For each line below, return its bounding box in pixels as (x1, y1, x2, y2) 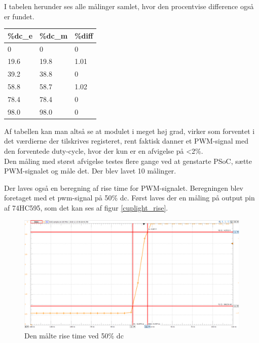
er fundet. (4, 11, 34, 21)
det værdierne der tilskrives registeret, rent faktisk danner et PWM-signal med (4, 135, 248, 146)
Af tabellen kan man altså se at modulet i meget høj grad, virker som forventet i (4, 125, 255, 136)
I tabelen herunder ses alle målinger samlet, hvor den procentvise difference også (4, 1, 254, 11)
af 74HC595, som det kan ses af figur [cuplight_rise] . (4, 202, 168, 213)
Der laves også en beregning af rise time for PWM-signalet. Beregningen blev (4, 182, 244, 193)
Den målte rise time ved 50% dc (24, 330, 124, 340)
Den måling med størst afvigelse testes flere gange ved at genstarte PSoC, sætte (4, 155, 252, 166)
